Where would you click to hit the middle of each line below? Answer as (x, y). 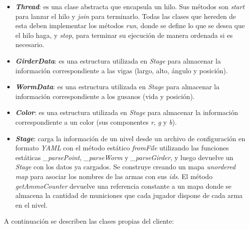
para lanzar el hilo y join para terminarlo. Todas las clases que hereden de (126, 16)
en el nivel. (31, 204)
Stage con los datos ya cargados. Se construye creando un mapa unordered (125, 167)
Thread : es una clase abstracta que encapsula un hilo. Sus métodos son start (130, 6)
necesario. (30, 44)
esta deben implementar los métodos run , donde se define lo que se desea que (130, 25)
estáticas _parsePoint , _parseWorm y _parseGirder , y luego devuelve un (124, 157)
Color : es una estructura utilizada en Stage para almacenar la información (127, 112)
